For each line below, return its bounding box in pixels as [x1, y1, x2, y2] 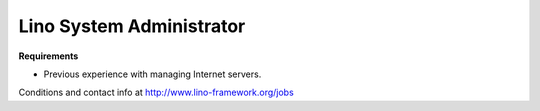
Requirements [18, 50, 79, 62]
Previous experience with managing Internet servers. [43, 68, 262, 80]
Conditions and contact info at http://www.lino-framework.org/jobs [18, 86, 294, 99]
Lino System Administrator [18, 15, 246, 37]
